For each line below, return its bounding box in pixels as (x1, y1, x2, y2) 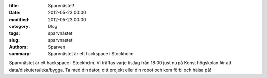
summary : (9, 51, 31, 56)
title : (9, 3, 19, 8)
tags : (9, 30, 20, 36)
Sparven (48, 44, 66, 50)
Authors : (9, 44, 28, 50)
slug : (9, 37, 20, 43)
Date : (9, 10, 21, 16)
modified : (9, 16, 30, 22)
